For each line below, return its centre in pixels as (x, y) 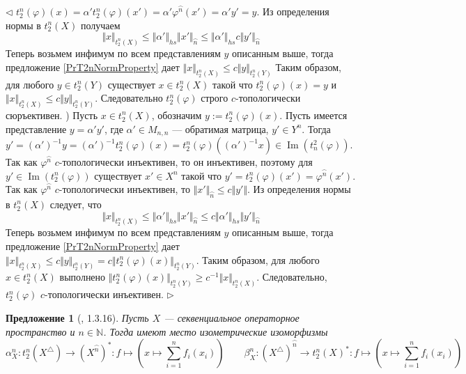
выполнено (83, 277)
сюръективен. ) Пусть (52, 115)
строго (215, 98)
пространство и (40, 331)
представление (36, 128)
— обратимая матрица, (220, 128)
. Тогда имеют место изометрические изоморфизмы (216, 331)
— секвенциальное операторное (232, 317)
